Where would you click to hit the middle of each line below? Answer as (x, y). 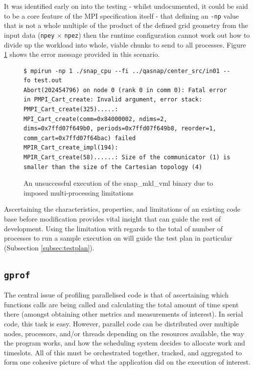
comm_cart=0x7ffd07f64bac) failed (80, 138)
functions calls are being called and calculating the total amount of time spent (121, 304)
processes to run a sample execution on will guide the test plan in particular (118, 238)
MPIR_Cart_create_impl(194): (71, 148)
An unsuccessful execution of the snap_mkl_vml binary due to (118, 183)
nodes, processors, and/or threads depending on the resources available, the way (124, 333)
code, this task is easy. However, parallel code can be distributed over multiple (122, 323)
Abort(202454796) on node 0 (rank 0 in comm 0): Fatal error (125, 90)
